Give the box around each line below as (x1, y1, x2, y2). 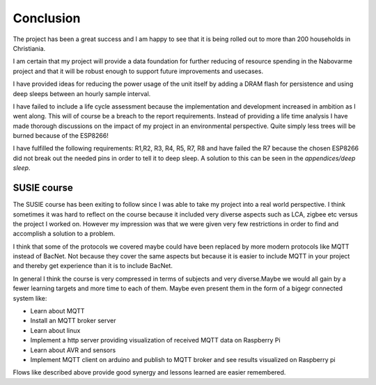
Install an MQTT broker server (30, 317, 116, 325)
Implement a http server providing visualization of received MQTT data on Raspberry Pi (30, 336, 281, 345)
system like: (13, 294, 47, 302)
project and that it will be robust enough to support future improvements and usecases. (13, 67, 264, 75)
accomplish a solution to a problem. (13, 230, 116, 238)
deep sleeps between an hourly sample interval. (13, 89, 151, 97)
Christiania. (13, 44, 46, 52)
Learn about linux (30, 326, 81, 334)
